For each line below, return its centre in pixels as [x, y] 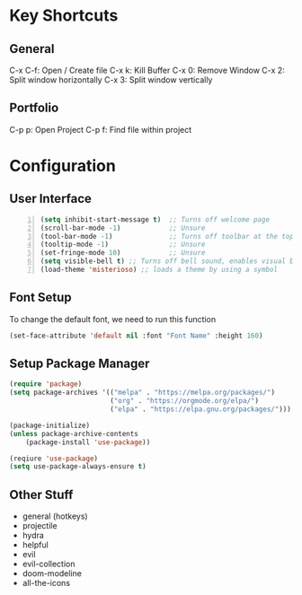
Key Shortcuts [64, 16]
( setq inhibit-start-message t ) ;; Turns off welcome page [155, 219]
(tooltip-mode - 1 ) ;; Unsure [123, 245]
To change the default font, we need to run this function [113, 319]
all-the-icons [46, 583]
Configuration [63, 166]
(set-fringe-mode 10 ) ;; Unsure [123, 253]
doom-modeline [52, 573]
